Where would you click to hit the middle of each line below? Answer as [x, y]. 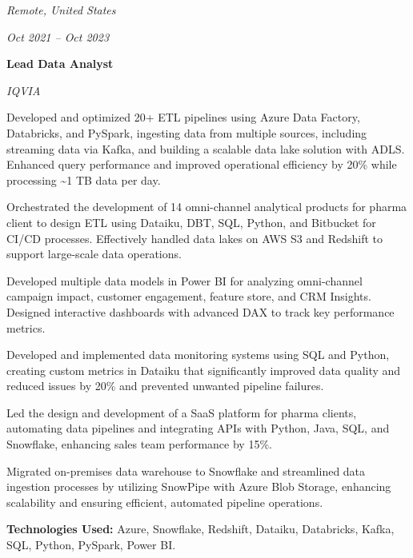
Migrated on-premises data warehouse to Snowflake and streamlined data [186, 470]
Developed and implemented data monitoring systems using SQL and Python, [198, 355]
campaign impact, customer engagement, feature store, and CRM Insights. [189, 296]
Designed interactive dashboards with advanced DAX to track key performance [200, 311]
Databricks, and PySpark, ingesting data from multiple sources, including [187, 132]
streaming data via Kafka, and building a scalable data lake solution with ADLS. [206, 148]
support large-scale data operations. [94, 254]
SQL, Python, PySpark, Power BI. [91, 545]
